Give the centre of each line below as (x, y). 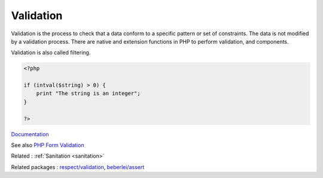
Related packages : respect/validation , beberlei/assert (78, 167)
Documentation (30, 134)
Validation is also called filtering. (51, 53)
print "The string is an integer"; (88, 93)
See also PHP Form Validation (48, 145)
